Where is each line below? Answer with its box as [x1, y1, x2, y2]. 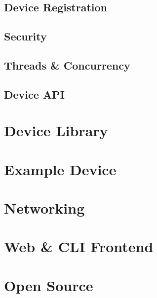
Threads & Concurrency [4, 57, 130, 73]
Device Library [4, 120, 108, 141]
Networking [4, 198, 85, 218]
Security [4, 29, 47, 44]
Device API [4, 86, 65, 102]
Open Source [4, 275, 93, 295]
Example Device [4, 159, 117, 179]
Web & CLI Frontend [4, 236, 154, 257]
